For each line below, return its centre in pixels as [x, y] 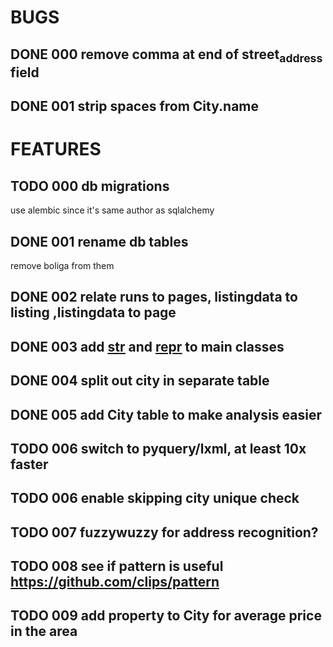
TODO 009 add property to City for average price [166, 616]
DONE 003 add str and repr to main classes [147, 346]
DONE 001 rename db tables [99, 241]
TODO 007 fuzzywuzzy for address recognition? [164, 532]
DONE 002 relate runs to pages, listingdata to [154, 297]
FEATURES [56, 149]
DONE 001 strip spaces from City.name [135, 106]
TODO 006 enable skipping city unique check [155, 498]
